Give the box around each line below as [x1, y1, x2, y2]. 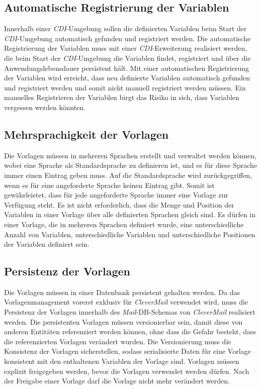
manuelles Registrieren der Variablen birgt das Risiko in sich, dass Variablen [4, 92, 239, 103]
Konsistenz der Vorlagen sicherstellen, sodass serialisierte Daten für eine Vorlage [4, 346, 251, 356]
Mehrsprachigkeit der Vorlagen [4, 126, 169, 142]
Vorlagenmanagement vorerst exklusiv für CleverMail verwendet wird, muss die [4, 297, 248, 307]
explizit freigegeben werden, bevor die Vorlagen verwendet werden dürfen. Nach [4, 365, 249, 376]
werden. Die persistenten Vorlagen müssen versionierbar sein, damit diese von [4, 316, 243, 327]
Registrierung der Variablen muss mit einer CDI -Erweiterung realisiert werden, [4, 43, 247, 53]
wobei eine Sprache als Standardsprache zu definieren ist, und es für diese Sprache [4, 160, 257, 170]
